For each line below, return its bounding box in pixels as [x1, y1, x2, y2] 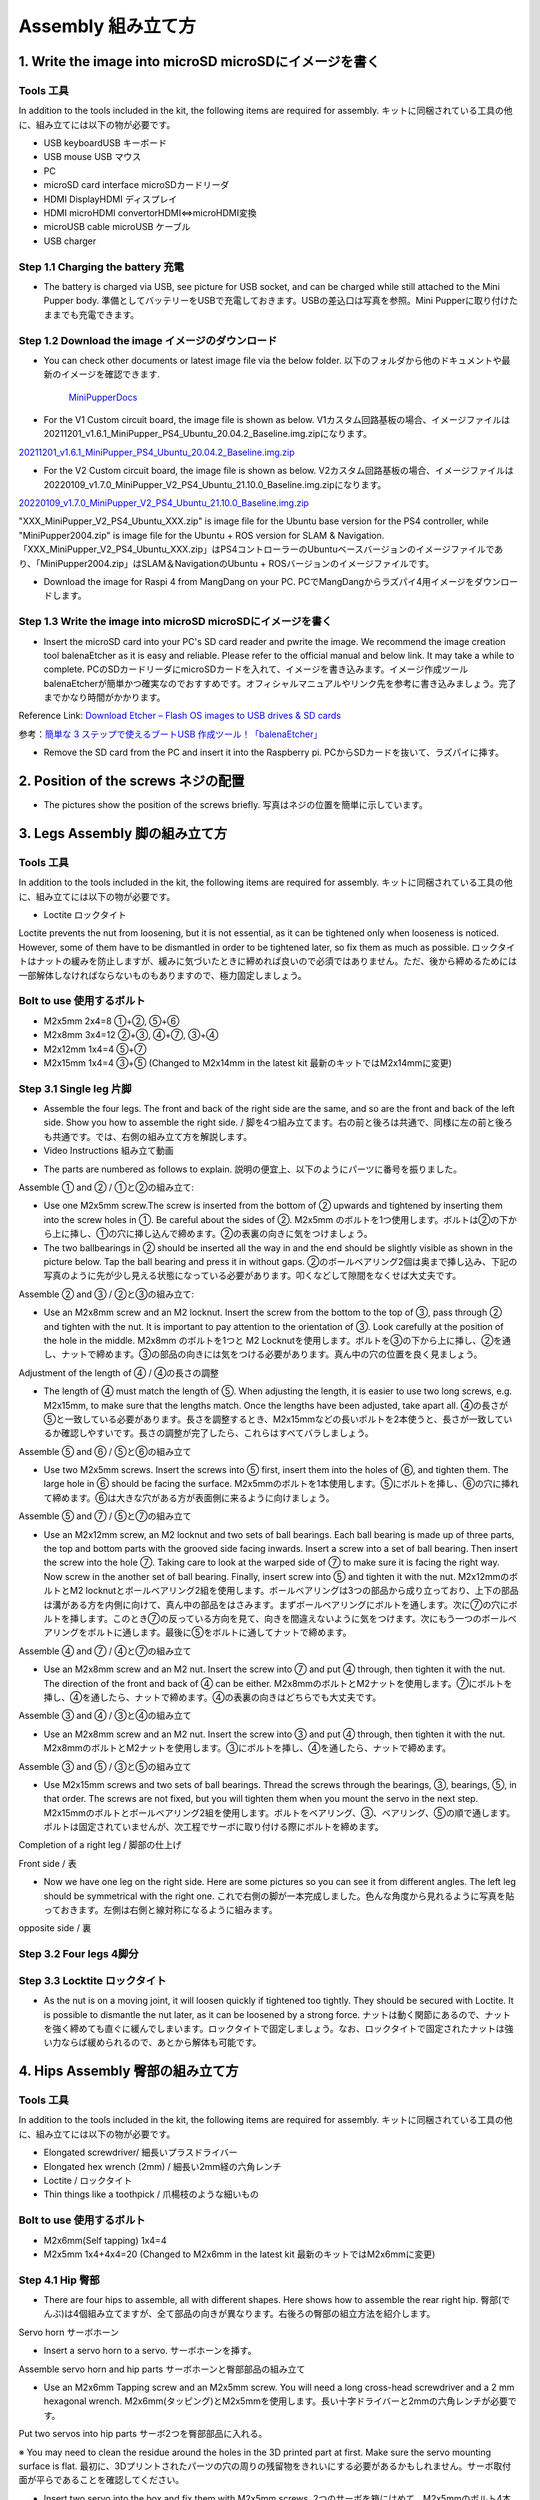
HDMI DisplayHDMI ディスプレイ [43, 193, 178, 205]
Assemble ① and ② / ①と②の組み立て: [18, 1181, 195, 1194]
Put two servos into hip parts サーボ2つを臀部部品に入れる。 [18, 2428, 268, 2440]
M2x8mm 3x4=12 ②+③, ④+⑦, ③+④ [43, 1029, 219, 1041]
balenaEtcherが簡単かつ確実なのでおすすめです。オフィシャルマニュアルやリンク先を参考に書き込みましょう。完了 [43, 677, 517, 689]
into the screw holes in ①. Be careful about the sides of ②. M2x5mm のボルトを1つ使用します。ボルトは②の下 [43, 1213, 509, 1225]
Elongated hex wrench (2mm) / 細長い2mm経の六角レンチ [43, 2160, 282, 2172]
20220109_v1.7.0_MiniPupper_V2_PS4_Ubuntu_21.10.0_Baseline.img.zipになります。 [43, 478, 387, 490]
